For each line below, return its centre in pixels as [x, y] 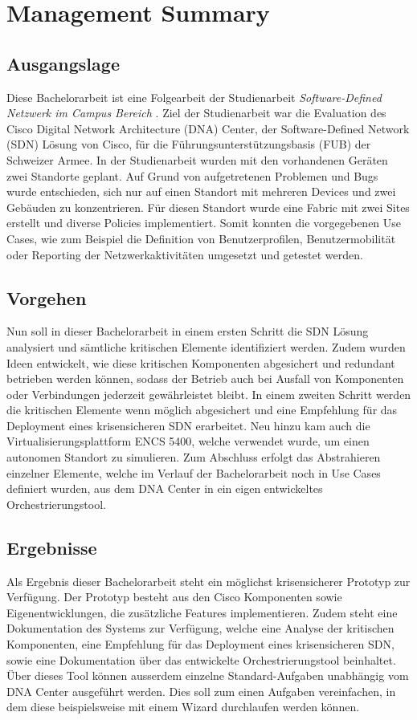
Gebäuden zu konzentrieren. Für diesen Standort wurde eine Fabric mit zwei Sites [208, 207]
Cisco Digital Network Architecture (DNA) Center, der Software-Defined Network [208, 128]
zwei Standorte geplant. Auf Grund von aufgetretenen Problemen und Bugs [192, 175]
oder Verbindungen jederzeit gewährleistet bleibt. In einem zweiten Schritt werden [209, 394]
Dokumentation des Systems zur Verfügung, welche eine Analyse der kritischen [200, 628]
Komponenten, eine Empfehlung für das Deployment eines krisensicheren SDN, [200, 644]
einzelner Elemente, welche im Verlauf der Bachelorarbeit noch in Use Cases [194, 472]
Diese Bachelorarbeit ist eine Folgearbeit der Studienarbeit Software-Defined [194, 97]
